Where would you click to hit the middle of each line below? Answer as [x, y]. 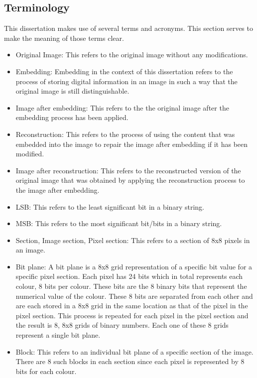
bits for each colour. [46, 371]
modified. [30, 154]
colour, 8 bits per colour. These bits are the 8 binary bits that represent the [131, 286]
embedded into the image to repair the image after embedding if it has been [132, 144]
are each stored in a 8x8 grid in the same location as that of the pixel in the [132, 306]
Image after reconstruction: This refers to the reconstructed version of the [128, 170]
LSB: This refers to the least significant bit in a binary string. [110, 206]
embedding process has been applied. [72, 117]
